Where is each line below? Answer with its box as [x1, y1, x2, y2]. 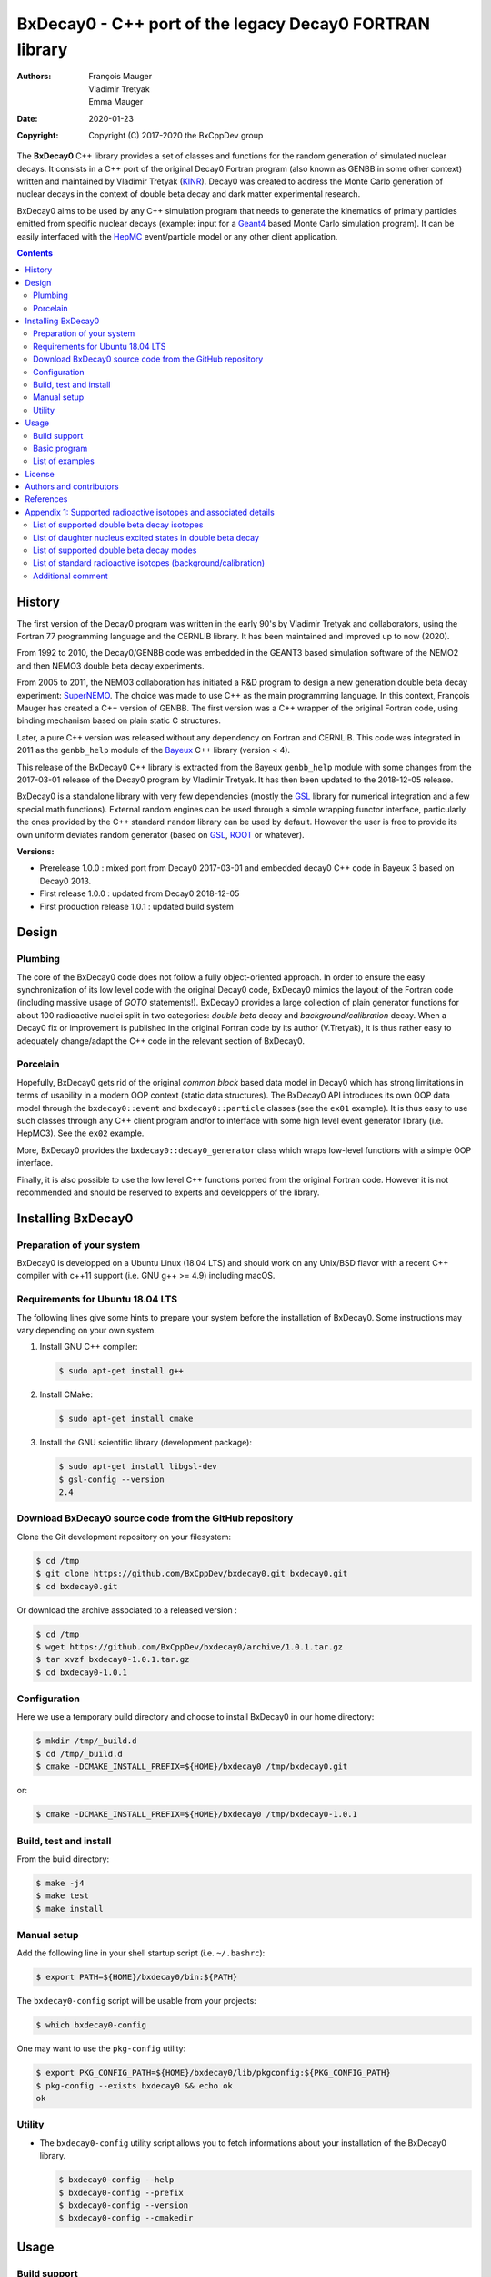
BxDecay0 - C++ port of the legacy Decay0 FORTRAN [16, 14, 431, 34]
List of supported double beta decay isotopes [33, 519, 204, 530]
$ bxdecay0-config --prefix [58, 2187, 184, 2198]
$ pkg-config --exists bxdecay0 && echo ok [35, 2080, 234, 2090]
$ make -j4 [35, 1877, 85, 1888]
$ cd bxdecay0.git [35, 1581, 118, 1591]
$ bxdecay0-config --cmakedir [58, 2213, 194, 2223]
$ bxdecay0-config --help [58, 2175, 175, 2185]
